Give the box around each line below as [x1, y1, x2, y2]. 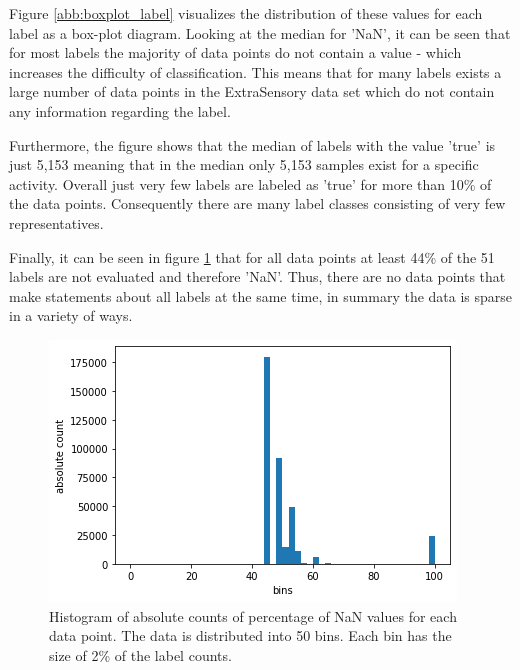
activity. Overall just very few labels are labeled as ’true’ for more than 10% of [9, 173, 492, 194]
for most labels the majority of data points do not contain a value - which [9, 42, 462, 63]
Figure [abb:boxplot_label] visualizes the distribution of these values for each [9, 3, 483, 23]
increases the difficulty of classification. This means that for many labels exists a [9, 61, 502, 82]
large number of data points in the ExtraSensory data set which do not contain [9, 81, 495, 102]
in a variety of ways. [9, 305, 133, 326]
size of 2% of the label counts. [49, 644, 232, 665]
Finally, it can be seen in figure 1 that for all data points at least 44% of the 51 [9, 246, 495, 267]
